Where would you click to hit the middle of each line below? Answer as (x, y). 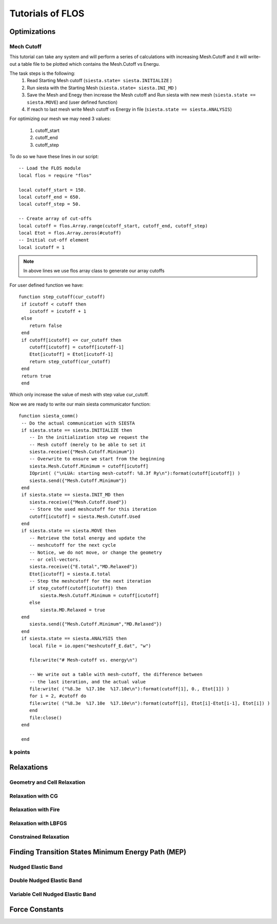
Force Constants (37, 909)
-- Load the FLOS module (50, 168)
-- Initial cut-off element (54, 240)
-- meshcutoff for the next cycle (73, 545)
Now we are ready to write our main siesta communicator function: (80, 404)
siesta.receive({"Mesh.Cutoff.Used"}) (78, 502)
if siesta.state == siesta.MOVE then (69, 531)
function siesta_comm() (48, 416)
